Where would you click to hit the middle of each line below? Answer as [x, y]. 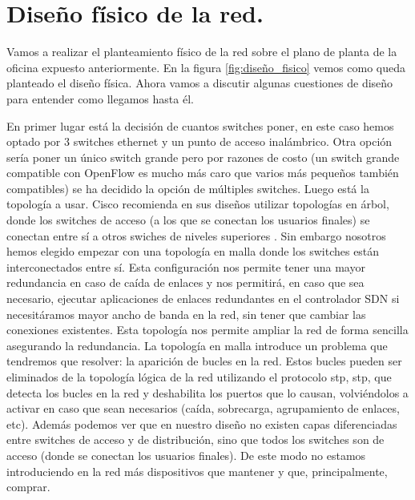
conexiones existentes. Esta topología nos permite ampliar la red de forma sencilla [207, 330]
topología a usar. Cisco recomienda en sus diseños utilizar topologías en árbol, [198, 204]
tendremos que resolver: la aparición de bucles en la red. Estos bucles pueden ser [204, 361]
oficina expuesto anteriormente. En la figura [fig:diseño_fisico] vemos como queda [206, 67]
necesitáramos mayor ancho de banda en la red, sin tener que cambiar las [186, 314]
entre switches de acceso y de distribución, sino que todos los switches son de [195, 440]
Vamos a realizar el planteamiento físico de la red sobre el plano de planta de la [202, 52]
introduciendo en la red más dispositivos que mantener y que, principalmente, [197, 471]
